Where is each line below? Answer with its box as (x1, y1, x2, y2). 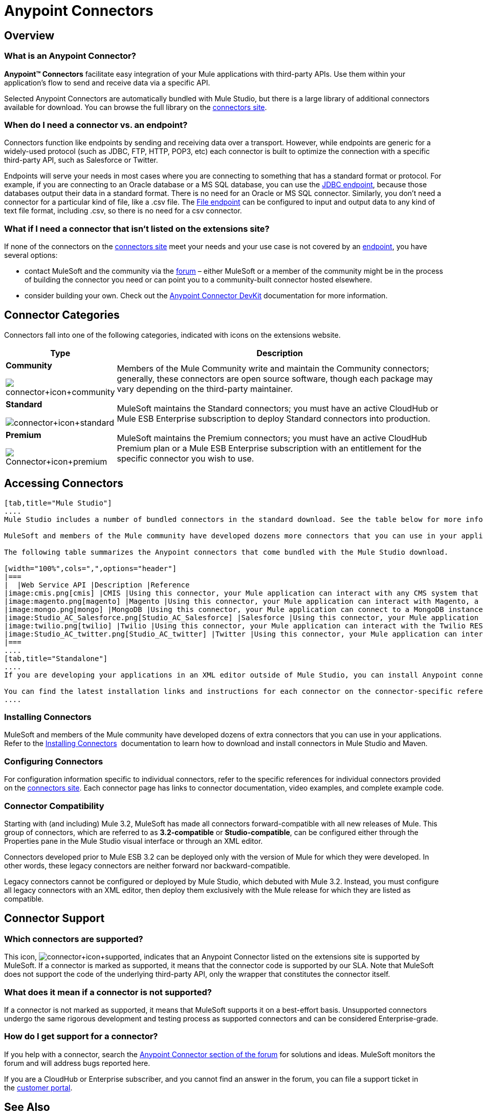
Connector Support (4, 912, 105, 925)
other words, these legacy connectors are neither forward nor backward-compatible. (4, 861, 291, 870)
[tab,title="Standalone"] (4, 654, 108, 663)
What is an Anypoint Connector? (4, 51, 136, 61)
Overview (4, 29, 55, 42)
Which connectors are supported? (4, 933, 143, 944)
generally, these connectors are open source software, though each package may (117, 373, 433, 384)
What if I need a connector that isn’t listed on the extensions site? (4, 223, 270, 234)
